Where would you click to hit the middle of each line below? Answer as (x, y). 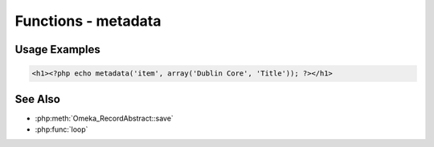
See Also (37, 99)
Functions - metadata (88, 21)
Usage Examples (57, 49)
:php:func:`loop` (61, 129)
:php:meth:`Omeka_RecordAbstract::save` (104, 118)
